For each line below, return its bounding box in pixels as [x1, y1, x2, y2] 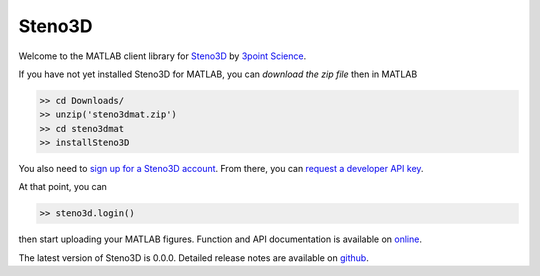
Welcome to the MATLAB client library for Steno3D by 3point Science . [18, 50, 307, 62]
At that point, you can [18, 181, 107, 193]
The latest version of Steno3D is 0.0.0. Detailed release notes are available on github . [18, 251, 369, 264]
